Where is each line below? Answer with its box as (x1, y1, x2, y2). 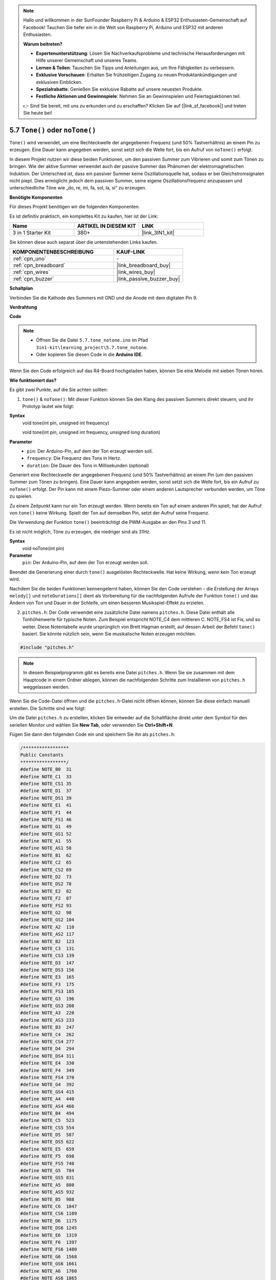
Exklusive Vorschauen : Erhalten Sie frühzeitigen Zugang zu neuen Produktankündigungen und (36, 72, 237, 78)
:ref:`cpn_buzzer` (12, 275, 54, 283)
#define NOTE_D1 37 (20, 788, 72, 794)
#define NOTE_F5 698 (20, 1154, 75, 1159)
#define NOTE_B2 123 (20, 938, 75, 944)
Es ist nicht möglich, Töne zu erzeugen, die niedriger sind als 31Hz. (9, 528, 151, 535)
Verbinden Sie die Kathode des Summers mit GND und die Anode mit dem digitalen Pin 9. (9, 294, 198, 301)
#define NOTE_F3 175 (20, 981, 75, 987)
